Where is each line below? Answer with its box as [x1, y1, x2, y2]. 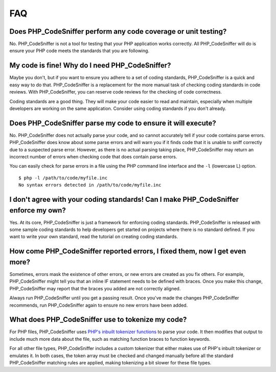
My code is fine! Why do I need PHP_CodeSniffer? [9, 61, 171, 70]
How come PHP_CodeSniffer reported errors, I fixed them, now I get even [9, 247, 246, 255]
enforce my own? [9, 206, 66, 215]
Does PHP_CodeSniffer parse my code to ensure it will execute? [9, 119, 217, 127]
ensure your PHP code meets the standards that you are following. [9, 48, 150, 54]
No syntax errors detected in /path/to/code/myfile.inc [18, 182, 162, 188]
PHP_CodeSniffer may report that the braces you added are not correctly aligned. [9, 285, 181, 291]
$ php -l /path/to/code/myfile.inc [18, 175, 108, 181]
